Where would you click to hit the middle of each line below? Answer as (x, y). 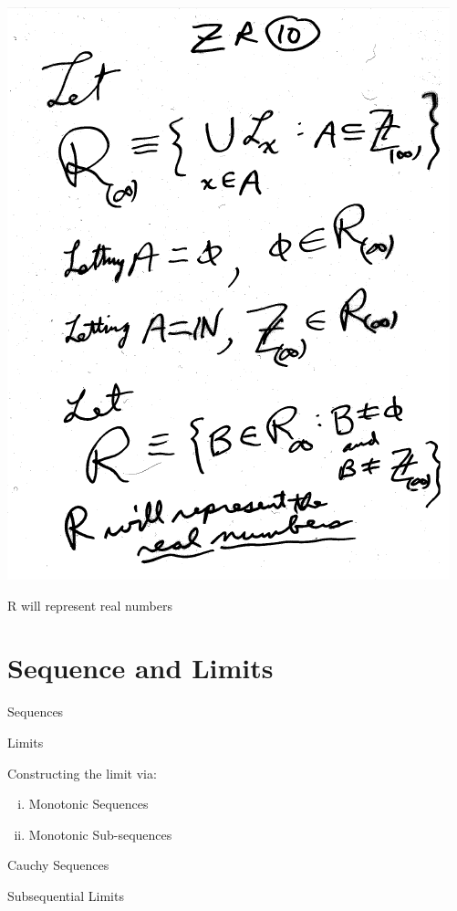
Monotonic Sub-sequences (100, 834)
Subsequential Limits (66, 895)
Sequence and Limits (140, 668)
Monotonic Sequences (88, 804)
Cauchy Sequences (58, 865)
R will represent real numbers (90, 605)
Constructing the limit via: (82, 773)
